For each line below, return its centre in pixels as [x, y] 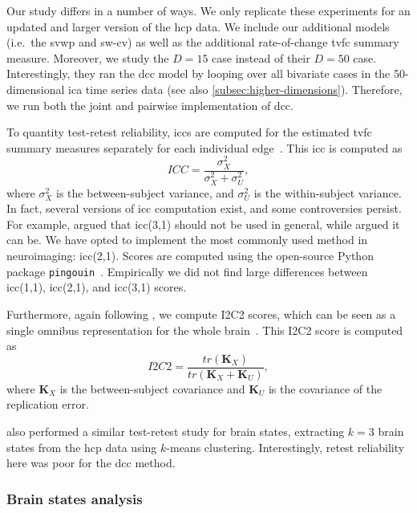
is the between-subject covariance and [152, 388]
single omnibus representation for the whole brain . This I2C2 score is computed [205, 330]
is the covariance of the [325, 388]
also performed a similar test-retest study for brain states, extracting [176, 431]
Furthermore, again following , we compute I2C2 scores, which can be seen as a [201, 313]
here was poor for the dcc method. [91, 463]
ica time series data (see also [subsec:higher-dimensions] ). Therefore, [235, 89]
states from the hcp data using [82, 447]
